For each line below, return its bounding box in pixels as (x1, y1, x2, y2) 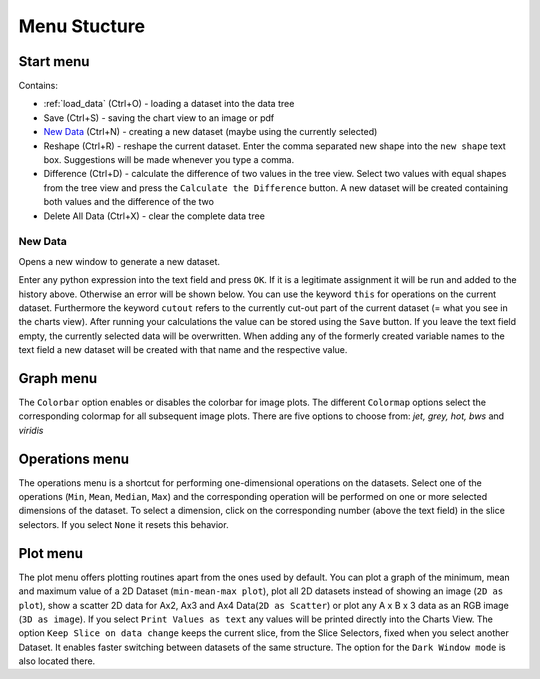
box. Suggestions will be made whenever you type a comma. (43, 154, 295, 166)
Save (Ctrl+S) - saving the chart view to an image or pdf (43, 111, 275, 124)
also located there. (18, 655, 96, 667)
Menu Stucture (18, 15, 145, 37)
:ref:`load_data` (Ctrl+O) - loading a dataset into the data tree (43, 98, 295, 110)
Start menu (18, 53, 90, 70)
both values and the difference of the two (43, 196, 215, 208)
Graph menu (18, 370, 98, 387)
